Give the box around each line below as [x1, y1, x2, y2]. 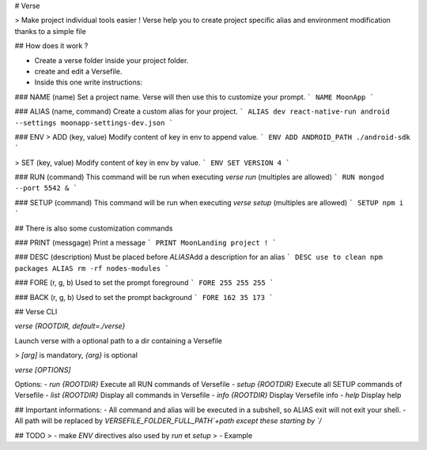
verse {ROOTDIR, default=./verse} [14, 321, 126, 331]
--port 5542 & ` [14, 184, 78, 193]
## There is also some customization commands [14, 223, 173, 233]
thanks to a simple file [14, 26, 86, 36]
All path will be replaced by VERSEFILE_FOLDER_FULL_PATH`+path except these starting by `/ [14, 416, 322, 426]
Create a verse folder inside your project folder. [34, 55, 189, 65]
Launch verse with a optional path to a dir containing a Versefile [14, 336, 223, 345]
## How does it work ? [14, 41, 89, 51]
